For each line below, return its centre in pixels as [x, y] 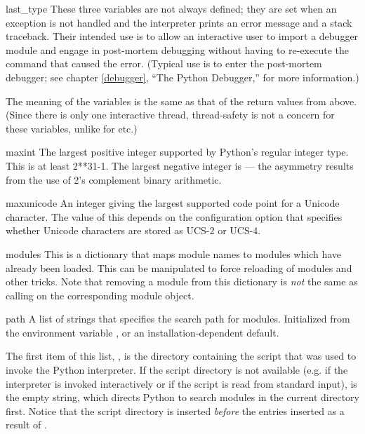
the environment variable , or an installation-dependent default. [142, 332]
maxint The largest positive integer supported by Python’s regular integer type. [177, 152]
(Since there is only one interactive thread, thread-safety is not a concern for [170, 115]
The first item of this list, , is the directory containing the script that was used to [181, 356]
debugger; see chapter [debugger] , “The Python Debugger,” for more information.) [182, 77]
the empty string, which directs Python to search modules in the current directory [182, 397]
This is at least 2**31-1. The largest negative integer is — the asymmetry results [180, 165]
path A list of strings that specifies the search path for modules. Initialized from [178, 319]
